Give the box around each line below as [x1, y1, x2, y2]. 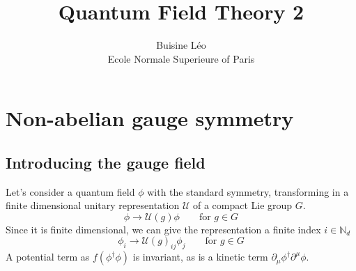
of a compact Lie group [192, 198, 293, 212]
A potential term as [6, 249, 90, 264]
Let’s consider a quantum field [6, 184, 135, 199]
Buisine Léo [156, 38, 206, 52]
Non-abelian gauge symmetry [6, 104, 294, 132]
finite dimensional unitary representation [6, 198, 180, 212]
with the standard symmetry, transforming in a [147, 184, 349, 199]
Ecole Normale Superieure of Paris [107, 51, 255, 65]
